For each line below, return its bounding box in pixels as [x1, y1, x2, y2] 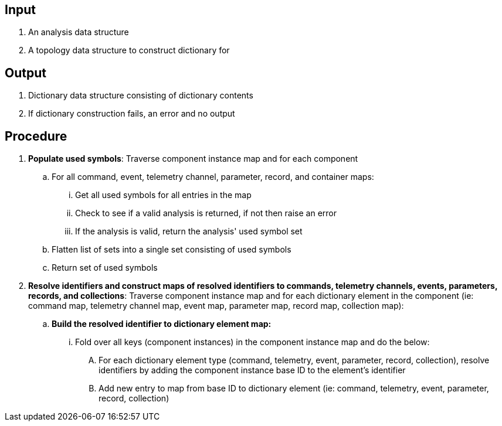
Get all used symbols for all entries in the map [75, 190, 252, 200]
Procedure [5, 128, 67, 144]
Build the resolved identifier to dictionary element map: [52, 319, 272, 329]
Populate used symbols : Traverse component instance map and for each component [28, 154, 358, 164]
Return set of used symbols [52, 263, 158, 273]
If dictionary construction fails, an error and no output [28, 108, 235, 119]
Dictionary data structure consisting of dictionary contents [28, 90, 253, 101]
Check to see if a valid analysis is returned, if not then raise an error [75, 208, 337, 219]
